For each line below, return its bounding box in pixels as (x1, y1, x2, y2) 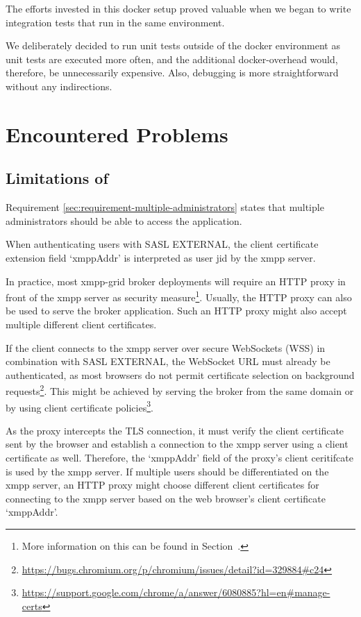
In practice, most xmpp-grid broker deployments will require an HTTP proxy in (6, 273, 346, 288)
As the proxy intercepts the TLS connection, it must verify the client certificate (6, 423, 344, 437)
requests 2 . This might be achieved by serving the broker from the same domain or (6, 382, 354, 398)
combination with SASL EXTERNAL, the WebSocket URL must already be (6, 354, 330, 369)
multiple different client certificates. (6, 316, 157, 331)
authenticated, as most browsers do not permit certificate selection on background (6, 367, 355, 382)
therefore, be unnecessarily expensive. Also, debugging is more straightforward (6, 65, 339, 80)
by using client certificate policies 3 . (6, 398, 153, 414)
